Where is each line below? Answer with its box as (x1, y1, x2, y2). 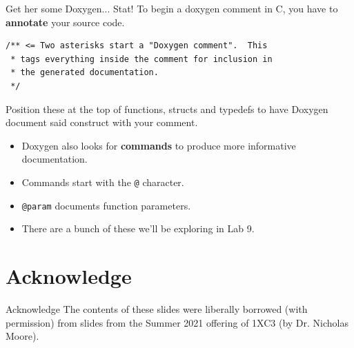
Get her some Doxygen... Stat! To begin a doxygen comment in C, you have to (6, 1, 338, 15)
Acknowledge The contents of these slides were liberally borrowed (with (6, 301, 308, 316)
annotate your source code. (6, 14, 125, 29)
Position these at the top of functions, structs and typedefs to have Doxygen (6, 101, 328, 116)
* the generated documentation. (10, 68, 159, 78)
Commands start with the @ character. (21, 174, 184, 189)
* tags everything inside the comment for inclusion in (10, 54, 273, 64)
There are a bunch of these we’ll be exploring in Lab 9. (21, 221, 255, 236)
